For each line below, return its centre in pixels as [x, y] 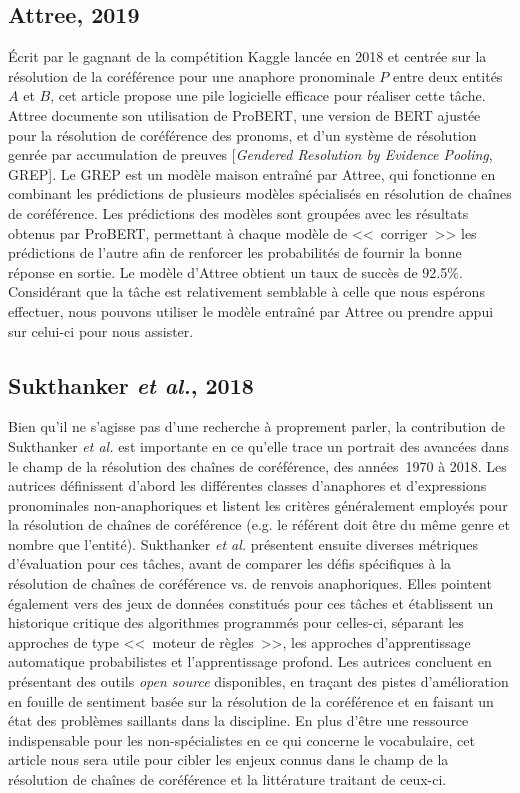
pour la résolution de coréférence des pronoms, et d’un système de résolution [242, 134]
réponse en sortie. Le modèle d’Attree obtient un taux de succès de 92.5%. [235, 271]
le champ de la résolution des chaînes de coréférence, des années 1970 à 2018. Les [257, 465]
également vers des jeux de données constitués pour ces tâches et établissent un [251, 602]
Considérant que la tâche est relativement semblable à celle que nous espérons [246, 291]
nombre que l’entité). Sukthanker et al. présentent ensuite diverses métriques [243, 543]
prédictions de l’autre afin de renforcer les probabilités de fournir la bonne [235, 252]
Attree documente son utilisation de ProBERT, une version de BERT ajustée [244, 114]
